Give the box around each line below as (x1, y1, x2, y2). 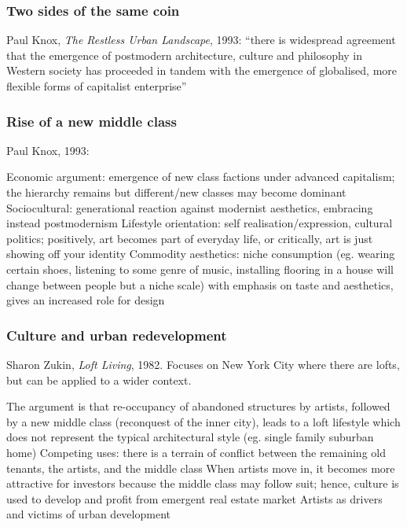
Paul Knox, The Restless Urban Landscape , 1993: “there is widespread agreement (6, 31, 396, 48)
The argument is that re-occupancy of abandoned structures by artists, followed (6, 398, 390, 415)
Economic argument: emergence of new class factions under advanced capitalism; (6, 168, 395, 185)
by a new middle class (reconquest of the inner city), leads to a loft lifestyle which (6, 413, 401, 429)
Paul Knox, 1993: (6, 142, 90, 158)
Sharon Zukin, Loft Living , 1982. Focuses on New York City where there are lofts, (6, 356, 400, 372)
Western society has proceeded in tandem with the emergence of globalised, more (6, 62, 398, 79)
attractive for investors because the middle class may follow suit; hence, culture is (6, 475, 399, 492)
